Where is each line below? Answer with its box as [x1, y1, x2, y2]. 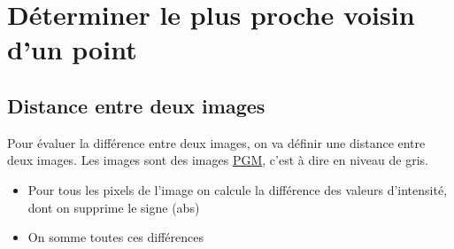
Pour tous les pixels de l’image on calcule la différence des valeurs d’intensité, [27, 180, 448, 198]
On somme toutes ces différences [27, 228, 204, 246]
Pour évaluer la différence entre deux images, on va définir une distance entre [7, 133, 426, 152]
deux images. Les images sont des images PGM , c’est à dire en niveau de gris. [7, 151, 428, 169]
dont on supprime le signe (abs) [27, 198, 200, 216]
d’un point [7, 31, 137, 67]
